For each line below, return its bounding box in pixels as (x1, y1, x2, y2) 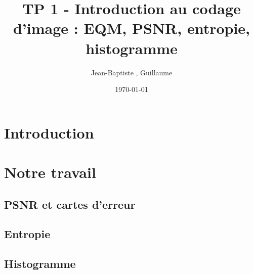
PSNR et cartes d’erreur (4, 196, 136, 212)
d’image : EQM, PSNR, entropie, (13, 18, 250, 38)
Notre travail (4, 162, 96, 182)
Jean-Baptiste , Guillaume (91, 67, 173, 77)
